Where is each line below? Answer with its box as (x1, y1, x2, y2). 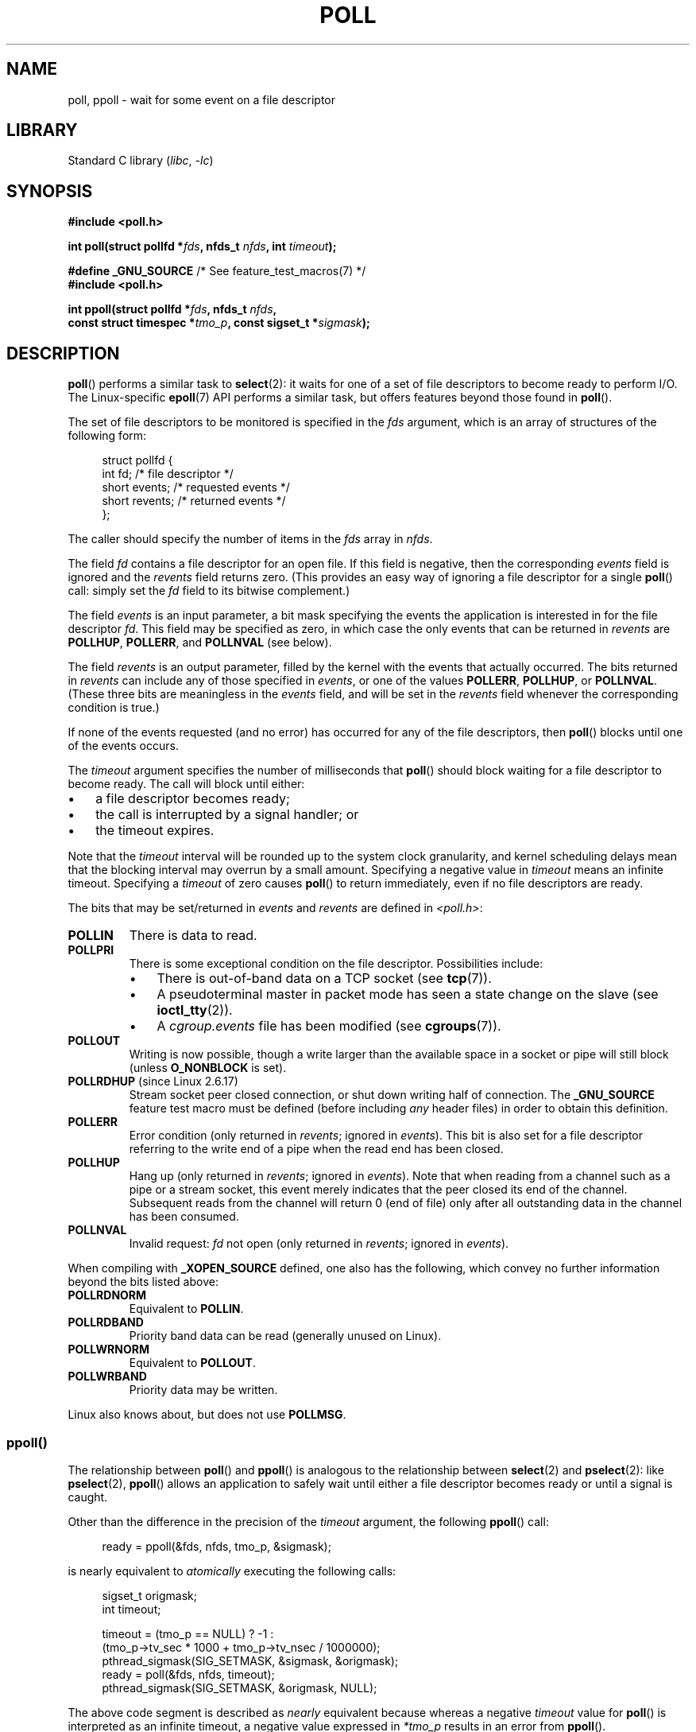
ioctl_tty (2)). (157, 1002, 233, 1019)
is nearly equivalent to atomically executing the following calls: (68, 1563, 396, 1578)
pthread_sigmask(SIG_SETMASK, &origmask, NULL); (102, 1680, 377, 1695)
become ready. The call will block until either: (68, 777, 305, 791)
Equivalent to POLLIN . (129, 1302, 244, 1316)
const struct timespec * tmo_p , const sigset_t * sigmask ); (68, 316, 370, 330)
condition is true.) (68, 701, 160, 715)
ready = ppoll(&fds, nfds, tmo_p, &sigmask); (102, 1539, 331, 1553)
